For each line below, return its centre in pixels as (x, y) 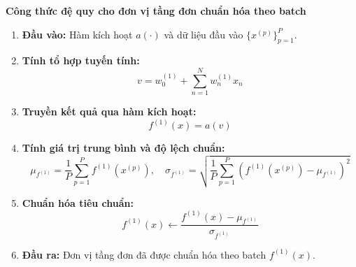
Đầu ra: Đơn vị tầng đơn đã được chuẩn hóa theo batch (144, 254)
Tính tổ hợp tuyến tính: (81, 60)
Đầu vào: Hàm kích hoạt (77, 34)
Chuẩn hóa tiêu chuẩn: (78, 202)
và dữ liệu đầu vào (204, 34)
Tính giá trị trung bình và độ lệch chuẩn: (123, 148)
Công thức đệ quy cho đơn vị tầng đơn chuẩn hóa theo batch (156, 10)
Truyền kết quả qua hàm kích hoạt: (109, 111)
